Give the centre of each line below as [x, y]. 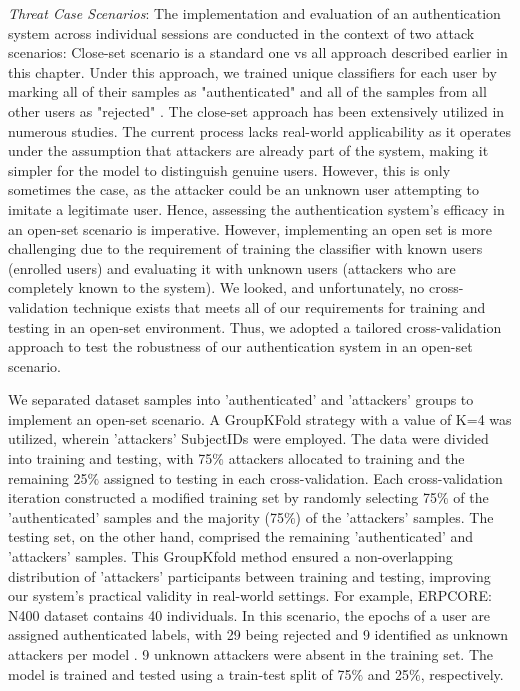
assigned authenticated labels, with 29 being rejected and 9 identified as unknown [258, 634]
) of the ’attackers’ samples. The [394, 516]
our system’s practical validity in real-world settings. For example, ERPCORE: [250, 595]
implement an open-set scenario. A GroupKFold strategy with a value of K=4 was [260, 418]
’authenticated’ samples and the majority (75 [146, 516]
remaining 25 [48, 477]
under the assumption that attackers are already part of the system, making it [248, 150]
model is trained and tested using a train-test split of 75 [180, 673]
